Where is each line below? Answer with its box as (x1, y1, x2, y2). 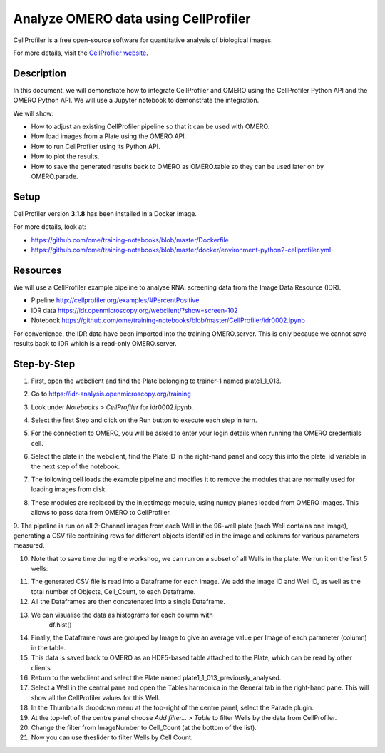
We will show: (13, 109, 54, 118)
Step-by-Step (13, 357, 76, 370)
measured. (13, 541, 45, 550)
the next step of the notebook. (31, 462, 120, 471)
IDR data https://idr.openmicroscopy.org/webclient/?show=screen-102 (31, 306, 238, 314)
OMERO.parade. (31, 172, 78, 180)
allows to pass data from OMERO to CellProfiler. (31, 508, 171, 517)
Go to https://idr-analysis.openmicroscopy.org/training (31, 389, 192, 399)
